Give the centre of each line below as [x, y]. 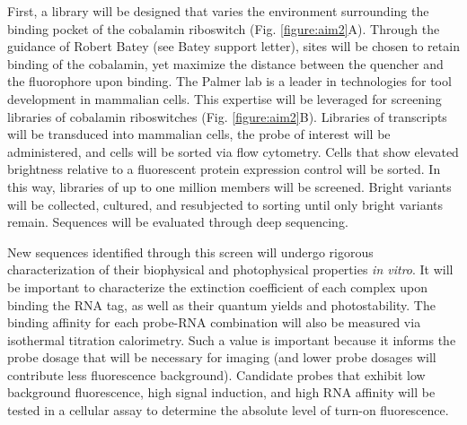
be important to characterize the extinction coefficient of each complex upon [217, 286]
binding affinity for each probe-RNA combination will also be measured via [214, 322]
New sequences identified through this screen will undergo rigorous [190, 252]
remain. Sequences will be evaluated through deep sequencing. [178, 222]
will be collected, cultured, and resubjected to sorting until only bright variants [225, 204]
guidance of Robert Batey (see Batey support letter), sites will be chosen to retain [233, 46]
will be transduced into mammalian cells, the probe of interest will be [199, 134]
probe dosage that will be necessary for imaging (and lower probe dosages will [222, 357]
